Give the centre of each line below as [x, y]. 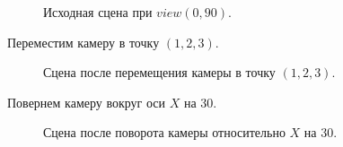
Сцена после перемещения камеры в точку [159, 72]
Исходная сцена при [98, 12]
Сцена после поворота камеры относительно [164, 132]
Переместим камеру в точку [84, 42]
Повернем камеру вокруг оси [87, 102]
